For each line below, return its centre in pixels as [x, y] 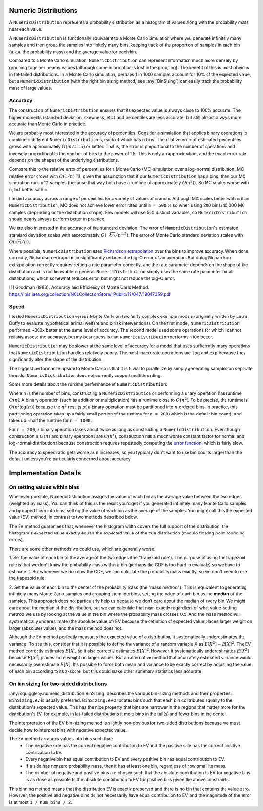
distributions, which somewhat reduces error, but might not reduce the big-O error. [92, 278]
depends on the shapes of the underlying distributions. [64, 160]
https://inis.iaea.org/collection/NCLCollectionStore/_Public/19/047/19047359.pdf [90, 294]
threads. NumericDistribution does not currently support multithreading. [85, 375]
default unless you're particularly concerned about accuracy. [70, 459]
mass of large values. [30, 88]
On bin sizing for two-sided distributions [58, 684]
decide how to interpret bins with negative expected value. [68, 730]
